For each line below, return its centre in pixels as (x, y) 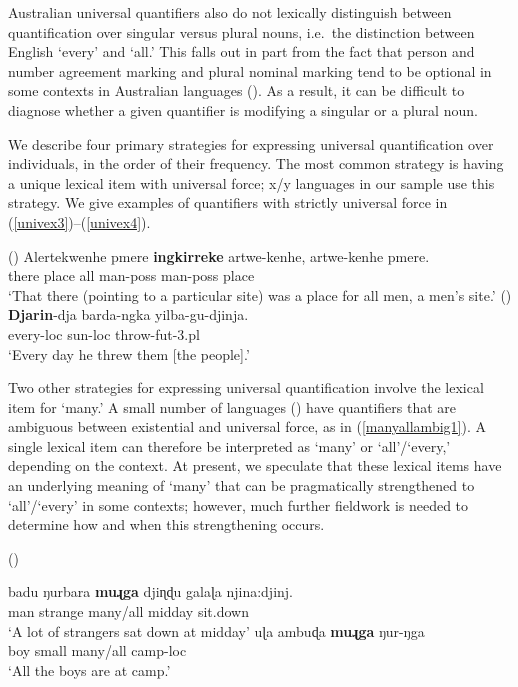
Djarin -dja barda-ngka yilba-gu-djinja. (128, 314)
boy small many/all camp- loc (97, 650)
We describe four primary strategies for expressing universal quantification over (251, 143)
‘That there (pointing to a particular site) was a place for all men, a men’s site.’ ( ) (260, 294)
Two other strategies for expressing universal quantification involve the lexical (246, 387)
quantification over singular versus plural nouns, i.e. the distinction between (241, 31)
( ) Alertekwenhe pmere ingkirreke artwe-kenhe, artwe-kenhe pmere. (219, 255)
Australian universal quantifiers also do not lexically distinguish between (230, 12)
